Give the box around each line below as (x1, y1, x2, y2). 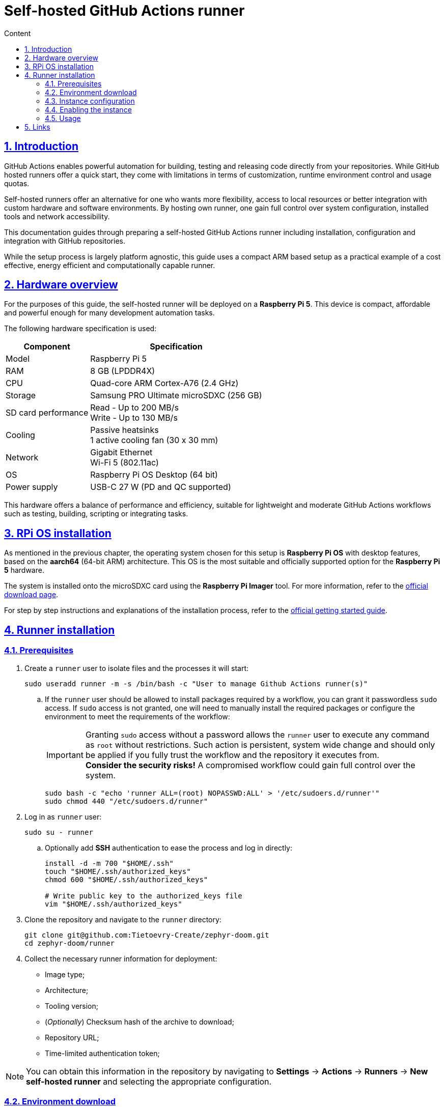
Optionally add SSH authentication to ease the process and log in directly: (45, 843, 292, 852)
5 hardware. (4, 566, 44, 575)
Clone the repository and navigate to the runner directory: (24, 915, 221, 924)
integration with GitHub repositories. (4, 236, 125, 245)
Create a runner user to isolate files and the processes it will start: (24, 663, 249, 673)
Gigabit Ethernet (90, 447, 153, 458)
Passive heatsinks (90, 425, 159, 435)
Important (46, 749, 84, 760)
